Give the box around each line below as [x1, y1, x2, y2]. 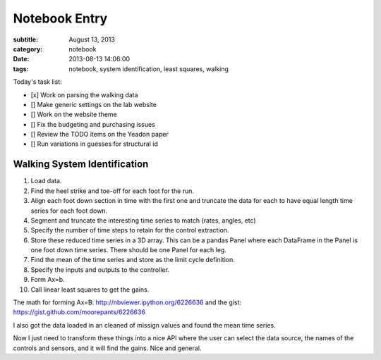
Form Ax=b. [30, 275, 65, 284]
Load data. [30, 177, 62, 185]
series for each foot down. [30, 206, 108, 215]
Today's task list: [13, 77, 63, 86]
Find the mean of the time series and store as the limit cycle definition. [30, 256, 236, 264]
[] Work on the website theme [30, 110, 118, 119]
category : [13, 44, 43, 53]
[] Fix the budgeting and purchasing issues [30, 120, 155, 128]
